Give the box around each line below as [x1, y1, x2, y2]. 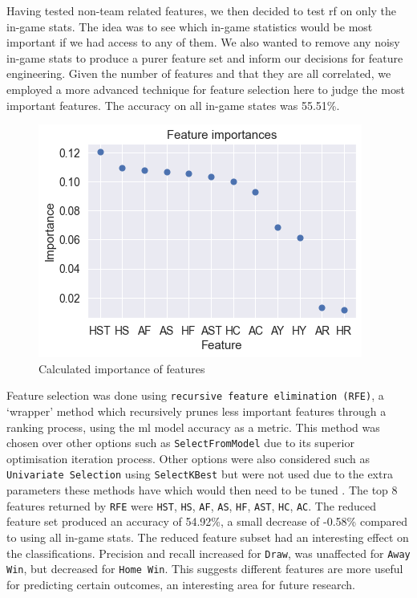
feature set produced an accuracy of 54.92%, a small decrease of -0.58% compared [6, 513, 408, 530]
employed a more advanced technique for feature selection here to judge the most [6, 80, 405, 97]
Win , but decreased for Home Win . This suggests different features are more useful [6, 560, 403, 577]
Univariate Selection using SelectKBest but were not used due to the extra [6, 466, 393, 482]
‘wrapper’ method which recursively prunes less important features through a [6, 403, 387, 419]
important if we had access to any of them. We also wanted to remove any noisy [6, 34, 400, 51]
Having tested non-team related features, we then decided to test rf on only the [6, 2, 397, 18]
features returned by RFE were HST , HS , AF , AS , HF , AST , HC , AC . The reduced [6, 497, 377, 514]
